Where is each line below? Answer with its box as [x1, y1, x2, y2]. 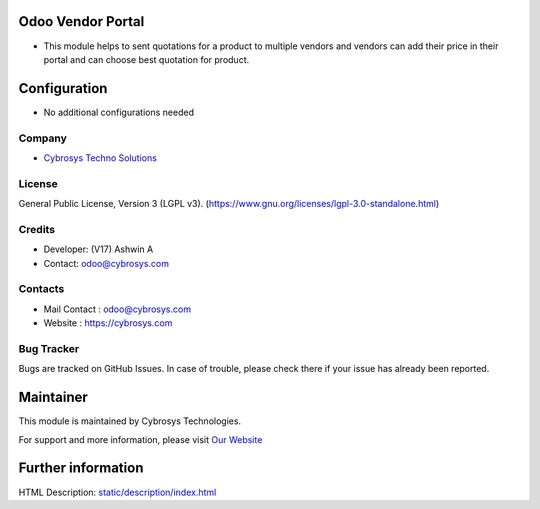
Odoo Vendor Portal [18, 13, 145, 30]
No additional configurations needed [43, 106, 195, 118]
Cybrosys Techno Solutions [43, 151, 157, 164]
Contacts [18, 282, 65, 296]
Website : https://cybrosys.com [43, 317, 173, 329]
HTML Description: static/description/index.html [18, 486, 217, 498]
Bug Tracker [18, 341, 80, 355]
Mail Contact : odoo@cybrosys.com [43, 303, 192, 315]
